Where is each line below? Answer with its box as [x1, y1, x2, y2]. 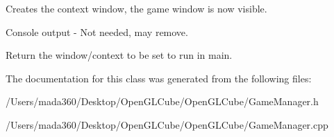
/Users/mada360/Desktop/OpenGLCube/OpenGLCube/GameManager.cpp [6, 117, 328, 131]
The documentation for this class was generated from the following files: [6, 71, 312, 85]
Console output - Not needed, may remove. [6, 24, 188, 39]
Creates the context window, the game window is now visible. [6, 1, 267, 15]
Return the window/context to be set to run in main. [6, 48, 233, 62]
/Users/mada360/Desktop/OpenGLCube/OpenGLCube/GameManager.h [6, 94, 319, 109]
